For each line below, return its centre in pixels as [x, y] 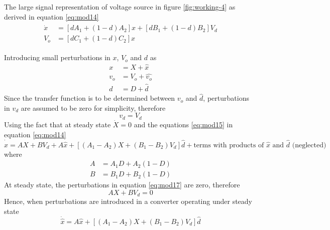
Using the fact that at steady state [58, 124]
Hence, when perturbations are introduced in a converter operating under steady [128, 201]
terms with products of [229, 145]
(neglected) [309, 145]
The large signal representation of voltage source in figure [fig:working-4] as [120, 7]
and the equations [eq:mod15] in [183, 124]
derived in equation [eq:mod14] [51, 16]
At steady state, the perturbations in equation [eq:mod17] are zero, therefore [122, 185]
